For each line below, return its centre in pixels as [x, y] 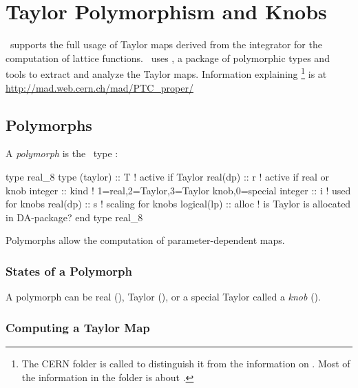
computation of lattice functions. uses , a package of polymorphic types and [168, 58]
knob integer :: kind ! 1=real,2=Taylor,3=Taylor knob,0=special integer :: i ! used [178, 190]
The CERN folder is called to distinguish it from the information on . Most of [186, 363]
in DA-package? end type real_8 [74, 217]
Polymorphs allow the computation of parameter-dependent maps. [145, 240]
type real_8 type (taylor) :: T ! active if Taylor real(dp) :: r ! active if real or [168, 176]
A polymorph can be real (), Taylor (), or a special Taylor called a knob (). [163, 297]
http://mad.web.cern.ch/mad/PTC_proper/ [99, 87]
